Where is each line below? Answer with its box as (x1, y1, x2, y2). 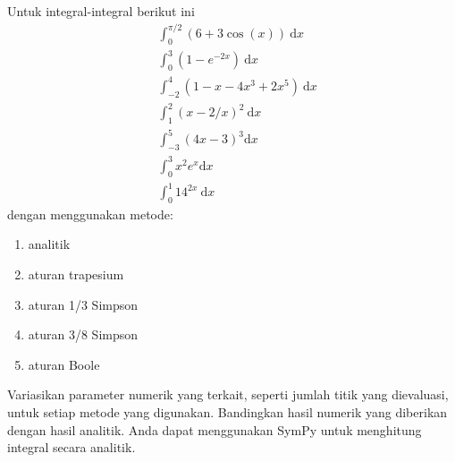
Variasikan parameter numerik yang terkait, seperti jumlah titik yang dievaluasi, (7, 385, 449, 404)
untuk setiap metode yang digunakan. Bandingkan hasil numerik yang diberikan (7, 403, 448, 422)
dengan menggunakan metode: (7, 204, 173, 223)
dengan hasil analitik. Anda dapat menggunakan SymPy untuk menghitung (7, 420, 422, 439)
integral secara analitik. (7, 438, 136, 457)
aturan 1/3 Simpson (28, 295, 139, 313)
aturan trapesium (28, 265, 124, 284)
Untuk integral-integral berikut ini (7, 2, 195, 20)
